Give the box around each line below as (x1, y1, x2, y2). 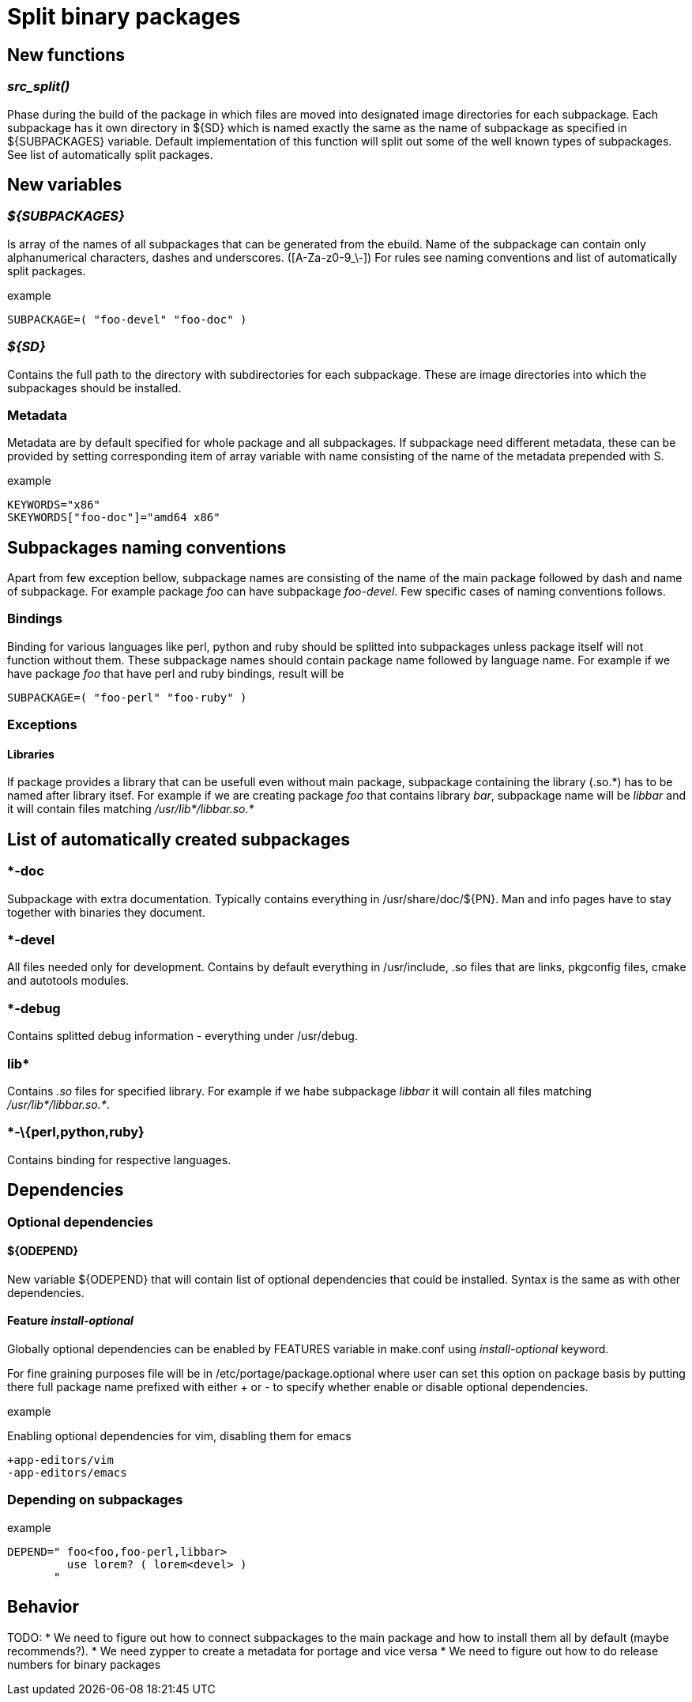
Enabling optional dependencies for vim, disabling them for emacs (7, 1428, 352, 1443)
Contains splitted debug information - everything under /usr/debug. (7, 1029, 358, 1043)
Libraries (7, 747, 55, 761)
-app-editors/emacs (7, 1466, 127, 1479)
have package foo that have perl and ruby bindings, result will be (7, 666, 344, 680)
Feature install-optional (7, 1314, 134, 1328)
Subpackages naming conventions (7, 537, 287, 558)
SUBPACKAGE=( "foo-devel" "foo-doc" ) (7, 312, 247, 326)
